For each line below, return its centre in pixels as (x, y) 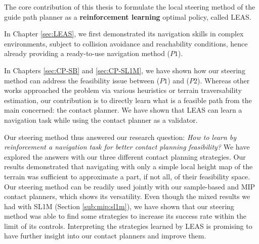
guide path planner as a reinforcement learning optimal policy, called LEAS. (128, 16)
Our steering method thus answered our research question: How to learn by (120, 137)
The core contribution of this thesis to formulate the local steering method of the (130, 7)
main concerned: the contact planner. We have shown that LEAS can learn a (123, 110)
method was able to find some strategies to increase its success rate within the (125, 216)
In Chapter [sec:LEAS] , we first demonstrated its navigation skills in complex (124, 34)
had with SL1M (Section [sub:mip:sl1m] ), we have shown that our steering (119, 206)
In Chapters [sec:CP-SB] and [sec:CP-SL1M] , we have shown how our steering (125, 70)
